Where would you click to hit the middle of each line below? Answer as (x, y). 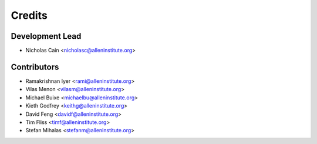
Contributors (35, 67)
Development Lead (46, 36)
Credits (29, 15)
